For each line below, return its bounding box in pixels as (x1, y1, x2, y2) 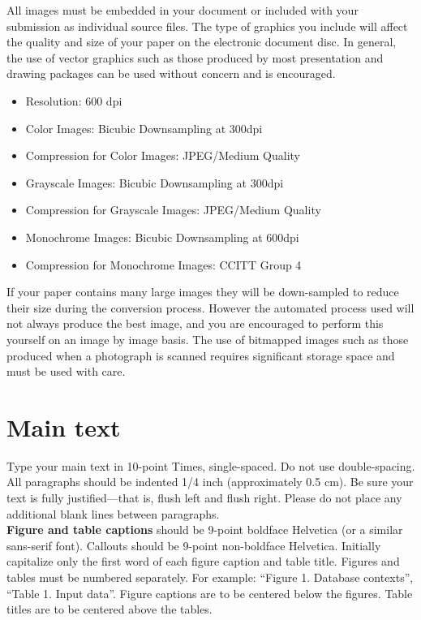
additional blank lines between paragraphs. (6, 505, 220, 522)
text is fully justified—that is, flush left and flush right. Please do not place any (6, 489, 402, 506)
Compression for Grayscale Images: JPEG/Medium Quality (25, 201, 321, 218)
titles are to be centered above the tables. (6, 601, 213, 618)
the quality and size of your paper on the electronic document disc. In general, (6, 33, 397, 50)
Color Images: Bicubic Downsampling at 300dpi (25, 119, 263, 136)
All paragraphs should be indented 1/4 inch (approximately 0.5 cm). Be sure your (6, 473, 414, 490)
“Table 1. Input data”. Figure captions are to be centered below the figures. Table (6, 584, 413, 601)
